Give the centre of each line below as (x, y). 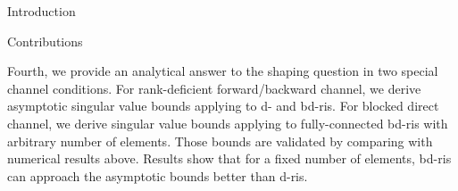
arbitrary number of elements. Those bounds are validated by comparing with (220, 141)
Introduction (42, 11)
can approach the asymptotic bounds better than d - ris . (158, 175)
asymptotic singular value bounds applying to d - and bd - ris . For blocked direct (223, 106)
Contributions (45, 41)
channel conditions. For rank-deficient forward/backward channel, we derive (214, 88)
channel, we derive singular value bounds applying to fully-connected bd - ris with (228, 123)
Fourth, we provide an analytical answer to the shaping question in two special (223, 71)
